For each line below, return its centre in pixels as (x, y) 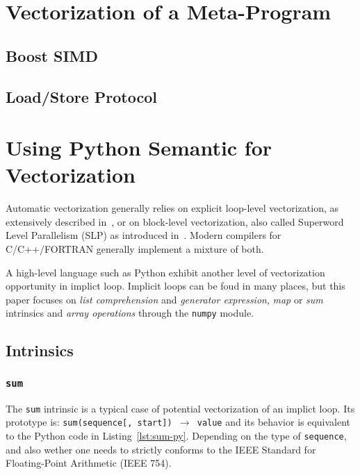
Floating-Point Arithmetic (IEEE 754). (89, 463)
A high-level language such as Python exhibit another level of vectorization (165, 272)
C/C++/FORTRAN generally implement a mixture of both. (135, 249)
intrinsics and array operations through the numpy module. (130, 313)
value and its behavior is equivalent (274, 422)
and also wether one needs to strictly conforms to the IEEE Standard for (161, 449)
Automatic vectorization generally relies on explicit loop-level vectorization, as (172, 208)
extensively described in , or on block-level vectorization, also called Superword (175, 221)
